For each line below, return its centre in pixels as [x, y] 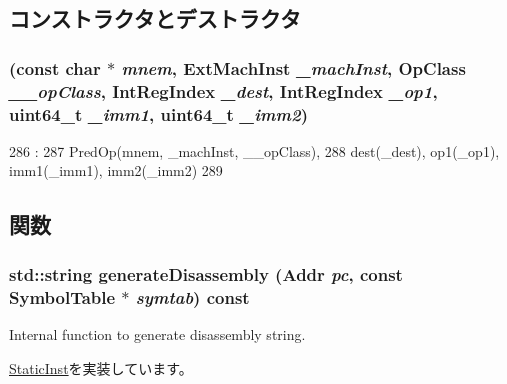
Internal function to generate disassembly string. [157, 333]
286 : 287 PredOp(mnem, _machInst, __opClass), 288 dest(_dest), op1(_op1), [254, 150]
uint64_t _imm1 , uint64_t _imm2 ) [158, 113]
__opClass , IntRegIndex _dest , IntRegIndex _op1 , [223, 90]
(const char [55, 67]
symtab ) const [192, 296]
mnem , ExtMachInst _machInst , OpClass [293, 67]
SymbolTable [62, 296]
